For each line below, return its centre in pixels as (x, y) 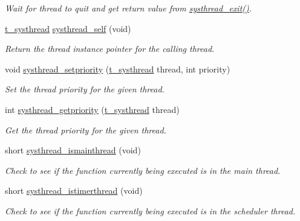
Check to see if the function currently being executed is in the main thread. (143, 170)
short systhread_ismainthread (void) (73, 150)
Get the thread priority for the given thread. (86, 130)
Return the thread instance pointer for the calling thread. (110, 49)
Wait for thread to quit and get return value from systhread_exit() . (129, 8)
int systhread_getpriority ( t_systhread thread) (92, 109)
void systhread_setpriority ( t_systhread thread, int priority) (118, 69)
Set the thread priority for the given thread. (85, 89)
